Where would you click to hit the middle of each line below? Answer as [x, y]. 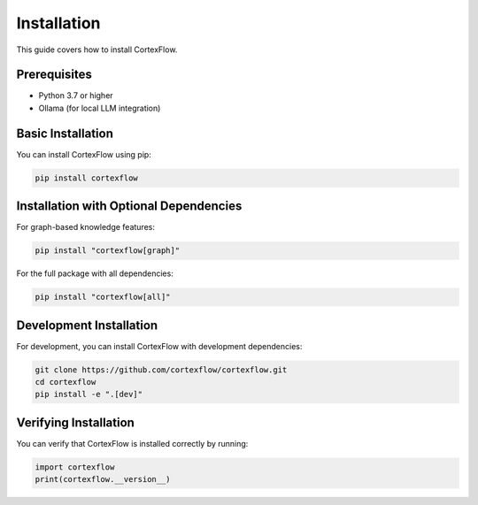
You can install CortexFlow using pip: [84, 154]
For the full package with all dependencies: [95, 273]
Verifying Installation [75, 422]
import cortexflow [75, 467]
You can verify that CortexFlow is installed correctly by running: [132, 443]
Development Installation [87, 325]
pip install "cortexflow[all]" [103, 297]
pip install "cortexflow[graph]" [108, 251]
